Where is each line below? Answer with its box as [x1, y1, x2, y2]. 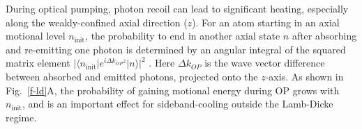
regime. [6, 110, 37, 124]
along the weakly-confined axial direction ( [6, 15, 188, 29]
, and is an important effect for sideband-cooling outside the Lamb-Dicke [22, 96, 333, 111]
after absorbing [292, 28, 357, 43]
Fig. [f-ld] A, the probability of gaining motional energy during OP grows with [6, 83, 340, 97]
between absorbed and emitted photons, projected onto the [6, 69, 258, 83]
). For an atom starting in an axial [192, 15, 340, 29]
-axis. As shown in [265, 69, 344, 83]
